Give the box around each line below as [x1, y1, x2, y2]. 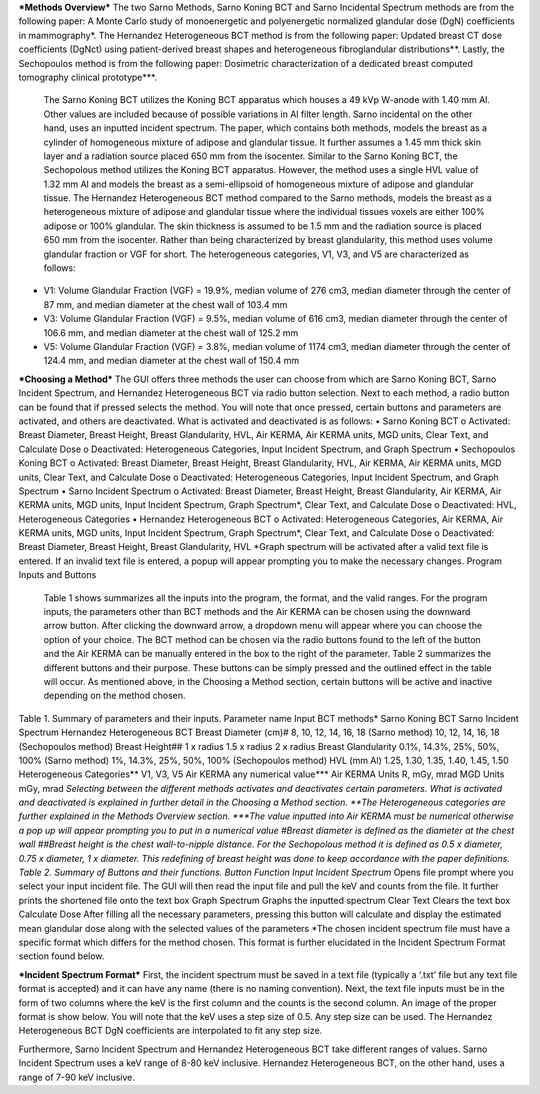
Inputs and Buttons [18, 569, 97, 581]
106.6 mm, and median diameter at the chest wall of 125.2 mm [43, 326, 299, 339]
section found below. [18, 950, 105, 962]
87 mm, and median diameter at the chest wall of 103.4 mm [43, 298, 288, 310]
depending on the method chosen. [43, 690, 186, 702]
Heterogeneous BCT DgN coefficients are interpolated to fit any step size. [18, 1025, 323, 1037]
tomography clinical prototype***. [18, 71, 157, 83]
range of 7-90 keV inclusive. [18, 1071, 135, 1083]
